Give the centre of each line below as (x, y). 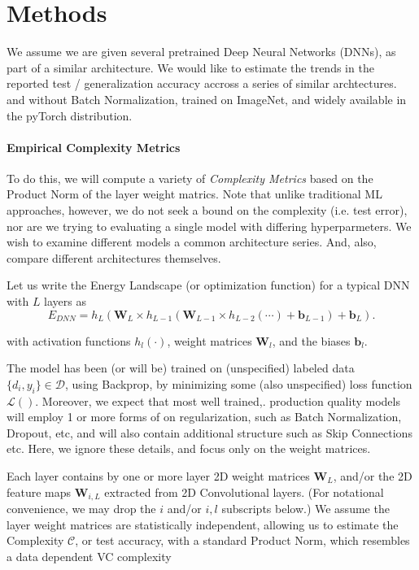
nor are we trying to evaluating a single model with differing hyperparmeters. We (209, 226)
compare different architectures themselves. (114, 257)
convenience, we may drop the (81, 509)
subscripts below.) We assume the (306, 509)
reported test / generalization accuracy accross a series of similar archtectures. (202, 83)
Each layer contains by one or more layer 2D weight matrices (158, 476)
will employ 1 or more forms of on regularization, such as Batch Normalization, (204, 417)
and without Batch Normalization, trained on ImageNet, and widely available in (207, 99)
